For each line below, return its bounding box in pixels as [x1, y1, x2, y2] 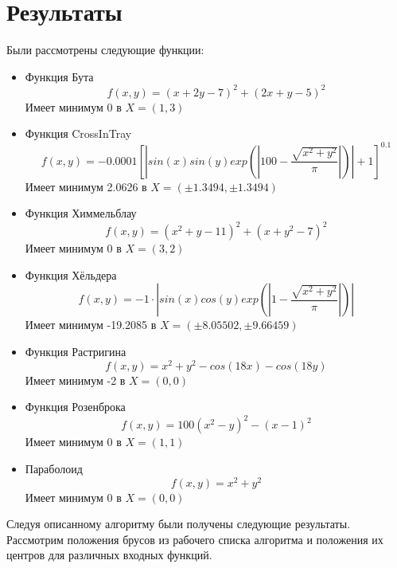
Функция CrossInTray [25, 125, 132, 142]
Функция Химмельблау [25, 205, 137, 221]
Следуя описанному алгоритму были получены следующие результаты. [6, 515, 351, 532]
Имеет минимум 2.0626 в [25, 178, 147, 194]
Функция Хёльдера [25, 266, 117, 283]
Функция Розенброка [25, 398, 126, 415]
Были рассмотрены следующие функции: [6, 41, 204, 58]
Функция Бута [25, 68, 94, 84]
